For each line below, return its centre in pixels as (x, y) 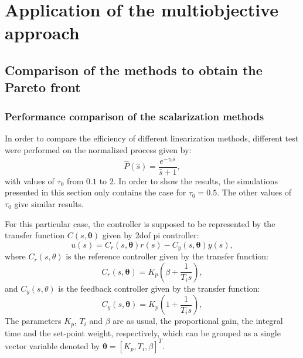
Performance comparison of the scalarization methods (135, 116)
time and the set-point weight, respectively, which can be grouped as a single (143, 332)
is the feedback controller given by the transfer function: (159, 288)
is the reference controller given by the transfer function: (167, 256)
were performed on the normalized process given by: (98, 149)
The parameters (33, 321)
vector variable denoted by (52, 345)
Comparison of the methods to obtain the (134, 70)
